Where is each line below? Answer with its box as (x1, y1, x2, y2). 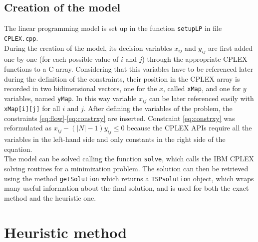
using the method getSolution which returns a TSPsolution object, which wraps (4, 173, 254, 183)
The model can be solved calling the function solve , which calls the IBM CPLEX (4, 153, 255, 164)
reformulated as (4, 122, 52, 133)
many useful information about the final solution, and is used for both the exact (4, 183, 249, 193)
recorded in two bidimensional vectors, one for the (4, 83, 157, 94)
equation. (4, 143, 32, 154)
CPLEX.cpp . (4, 32, 38, 43)
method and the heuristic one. (4, 192, 96, 203)
